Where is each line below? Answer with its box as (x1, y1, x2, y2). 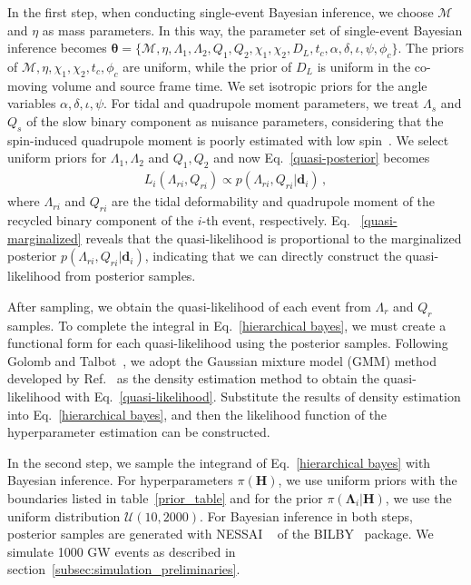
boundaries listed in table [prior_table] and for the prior (7, 488, 323, 507)
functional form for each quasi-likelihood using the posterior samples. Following (7, 333, 448, 352)
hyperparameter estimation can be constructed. (7, 422, 270, 441)
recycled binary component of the (7, 210, 194, 229)
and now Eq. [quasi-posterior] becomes (213, 148, 430, 167)
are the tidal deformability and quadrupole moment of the (112, 192, 436, 211)
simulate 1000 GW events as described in (7, 541, 236, 560)
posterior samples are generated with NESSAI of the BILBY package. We (7, 524, 434, 543)
